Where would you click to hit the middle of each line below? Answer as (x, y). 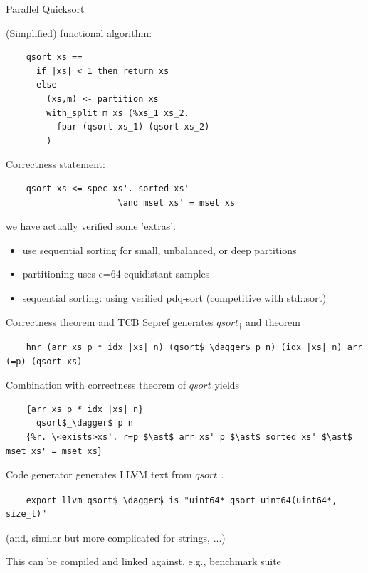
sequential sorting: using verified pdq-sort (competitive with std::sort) (174, 297)
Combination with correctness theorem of (96, 385)
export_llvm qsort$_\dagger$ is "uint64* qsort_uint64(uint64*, (182, 500)
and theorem (273, 321)
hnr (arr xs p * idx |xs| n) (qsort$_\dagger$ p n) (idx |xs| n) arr (194, 347)
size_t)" (26, 514)
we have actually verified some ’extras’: (91, 226)
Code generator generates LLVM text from (99, 474)
